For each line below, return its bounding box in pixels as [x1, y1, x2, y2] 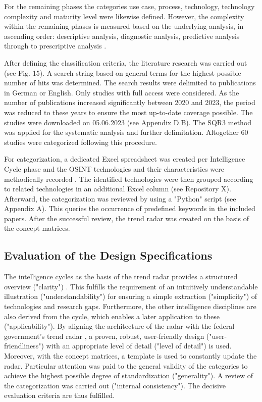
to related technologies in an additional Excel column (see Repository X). [4, 183, 231, 194]
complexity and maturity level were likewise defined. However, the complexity [4, 11, 244, 21]
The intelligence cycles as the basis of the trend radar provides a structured [4, 271, 238, 282]
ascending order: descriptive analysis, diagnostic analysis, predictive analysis [4, 30, 240, 41]
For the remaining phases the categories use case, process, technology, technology [4, 1, 255, 11]
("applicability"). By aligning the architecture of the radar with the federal [4, 321, 235, 331]
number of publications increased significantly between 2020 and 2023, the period [4, 97, 255, 108]
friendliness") [4, 340, 44, 351]
